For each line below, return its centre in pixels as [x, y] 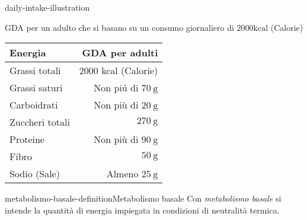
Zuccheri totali [40, 122]
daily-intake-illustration [47, 7]
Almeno [122, 174]
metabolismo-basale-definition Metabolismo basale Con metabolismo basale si [143, 198]
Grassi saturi [36, 88]
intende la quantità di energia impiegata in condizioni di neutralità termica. [142, 210]
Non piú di [116, 88]
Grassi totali [35, 71]
